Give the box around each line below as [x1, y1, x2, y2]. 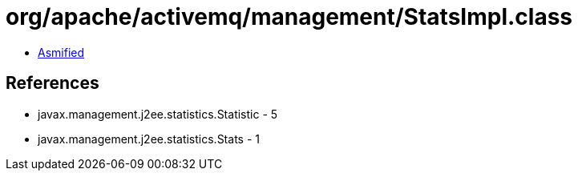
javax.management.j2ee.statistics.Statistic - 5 [38, 107, 278, 121]
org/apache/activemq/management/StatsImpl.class [6, 3, 572, 30]
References [6, 73, 99, 94]
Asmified [38, 45, 85, 59]
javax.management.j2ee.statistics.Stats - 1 [38, 131, 260, 146]
